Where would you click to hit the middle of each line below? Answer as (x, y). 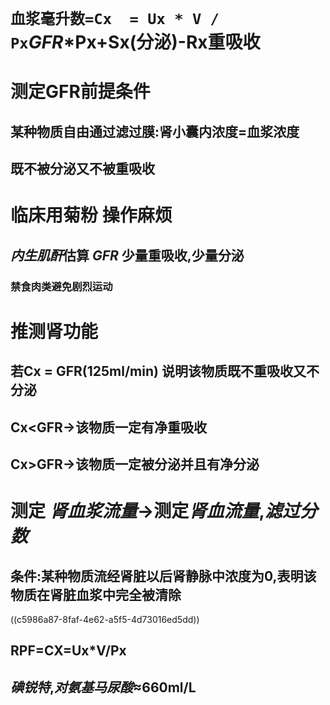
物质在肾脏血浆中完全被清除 (96, 594)
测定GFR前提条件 (80, 92)
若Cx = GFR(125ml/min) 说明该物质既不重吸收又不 (165, 371)
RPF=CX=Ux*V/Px (68, 651)
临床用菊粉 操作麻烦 (91, 215)
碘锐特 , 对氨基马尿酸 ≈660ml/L (103, 687)
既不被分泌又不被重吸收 (82, 169)
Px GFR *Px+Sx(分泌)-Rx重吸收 (135, 42)
